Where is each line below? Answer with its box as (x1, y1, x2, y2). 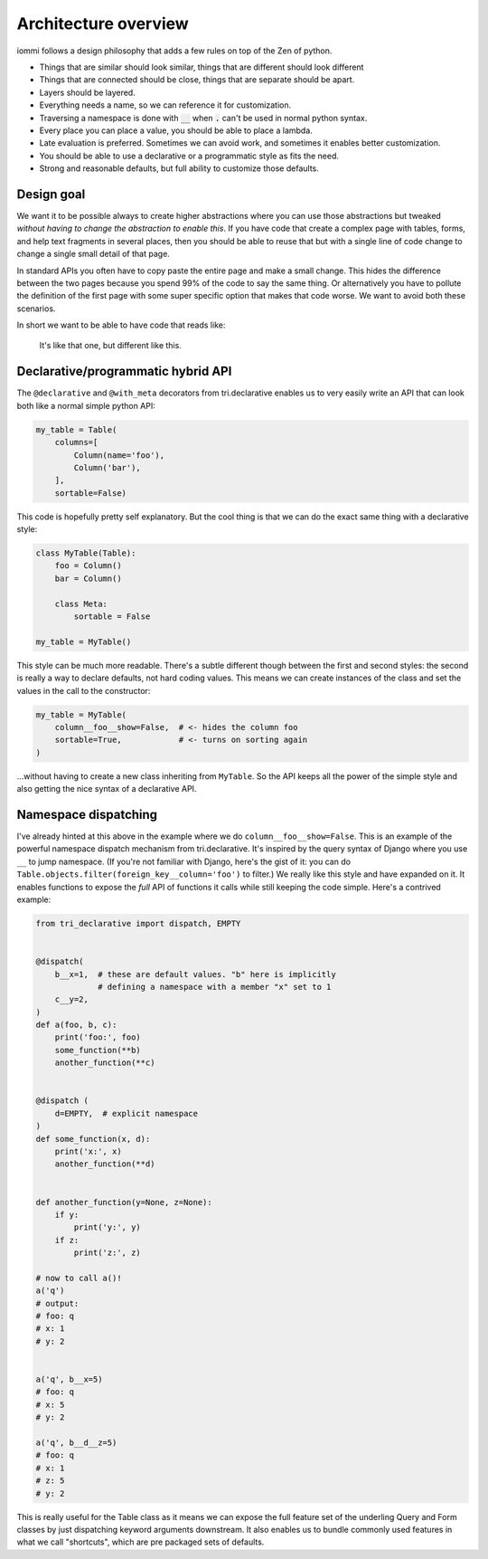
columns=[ (54, 437, 99, 448)
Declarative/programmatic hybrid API (16, 364, 232, 379)
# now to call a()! (35, 1272, 122, 1283)
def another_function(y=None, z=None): (35, 1197, 212, 1207)
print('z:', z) (73, 1248, 142, 1258)
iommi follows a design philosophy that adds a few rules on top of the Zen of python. (16, 45, 333, 56)
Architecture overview (16, 14, 189, 33)
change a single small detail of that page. (16, 249, 171, 260)
